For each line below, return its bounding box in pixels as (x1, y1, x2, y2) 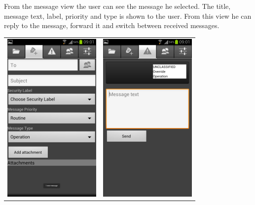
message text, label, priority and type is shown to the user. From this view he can (4, 10, 252, 21)
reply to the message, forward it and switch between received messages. (4, 20, 219, 31)
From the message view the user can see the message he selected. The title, (4, 1, 231, 11)
